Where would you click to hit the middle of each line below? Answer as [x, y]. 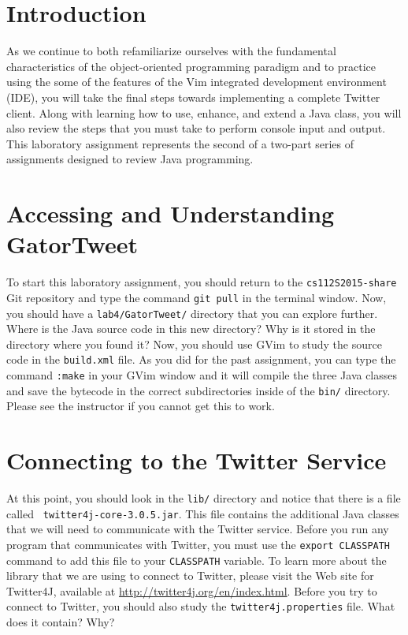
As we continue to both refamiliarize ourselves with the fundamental [171, 51]
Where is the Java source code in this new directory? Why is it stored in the [191, 329]
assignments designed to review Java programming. [130, 159]
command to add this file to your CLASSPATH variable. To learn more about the [197, 560]
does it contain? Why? [61, 622]
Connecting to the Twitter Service [197, 460]
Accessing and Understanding [171, 213]
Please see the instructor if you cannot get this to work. [141, 406]
